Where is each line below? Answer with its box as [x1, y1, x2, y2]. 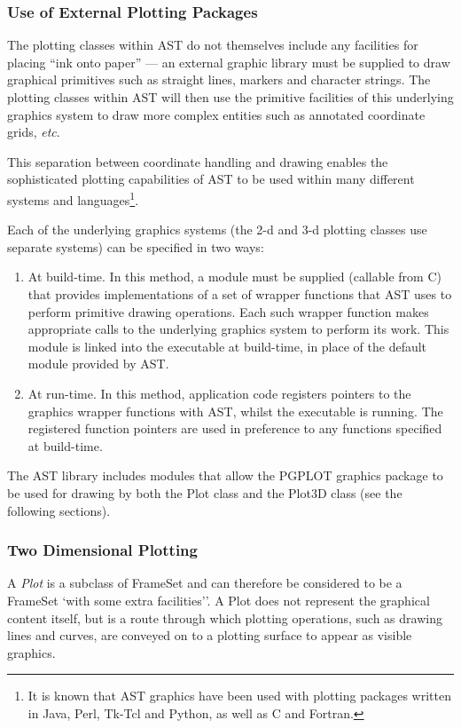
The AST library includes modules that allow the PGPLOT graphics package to [7, 466, 443, 485]
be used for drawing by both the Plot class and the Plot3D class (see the [7, 483, 402, 502]
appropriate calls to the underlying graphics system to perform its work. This [27, 320, 449, 338]
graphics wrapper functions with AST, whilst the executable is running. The [27, 401, 443, 420]
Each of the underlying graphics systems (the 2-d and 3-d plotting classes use [7, 220, 427, 239]
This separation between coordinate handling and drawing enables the [7, 152, 388, 170]
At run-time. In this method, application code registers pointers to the [27, 384, 411, 402]
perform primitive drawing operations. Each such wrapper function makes [27, 302, 429, 320]
